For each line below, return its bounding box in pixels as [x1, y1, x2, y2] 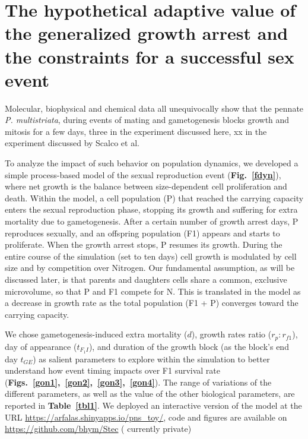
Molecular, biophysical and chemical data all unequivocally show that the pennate [5, 102, 304, 114]
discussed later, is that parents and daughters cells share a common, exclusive [5, 273, 287, 285]
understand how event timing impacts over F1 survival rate [5, 364, 221, 377]
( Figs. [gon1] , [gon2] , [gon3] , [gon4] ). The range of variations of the [5, 375, 272, 388]
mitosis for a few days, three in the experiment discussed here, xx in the [5, 125, 267, 137]
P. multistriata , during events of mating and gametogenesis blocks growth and [5, 113, 290, 126]
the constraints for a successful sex [5, 44, 294, 68]
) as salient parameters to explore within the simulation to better [33, 352, 270, 365]
